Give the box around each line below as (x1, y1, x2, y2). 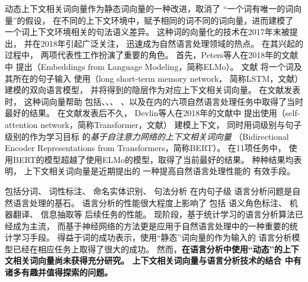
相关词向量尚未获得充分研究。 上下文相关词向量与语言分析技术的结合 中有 (12, 254, 301, 267)
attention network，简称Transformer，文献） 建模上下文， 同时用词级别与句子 (5, 118, 302, 130)
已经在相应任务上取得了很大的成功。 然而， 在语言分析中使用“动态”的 (12, 242, 283, 255)
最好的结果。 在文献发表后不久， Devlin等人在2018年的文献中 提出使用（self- (5, 107, 300, 119)
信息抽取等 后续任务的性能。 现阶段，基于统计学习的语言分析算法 (40, 208, 295, 220)
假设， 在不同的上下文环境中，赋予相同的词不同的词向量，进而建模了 (25, 14, 294, 26)
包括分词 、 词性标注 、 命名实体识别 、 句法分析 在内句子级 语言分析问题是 (5, 184, 293, 197)
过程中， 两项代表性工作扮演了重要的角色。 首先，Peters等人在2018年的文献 (5, 49, 299, 61)
